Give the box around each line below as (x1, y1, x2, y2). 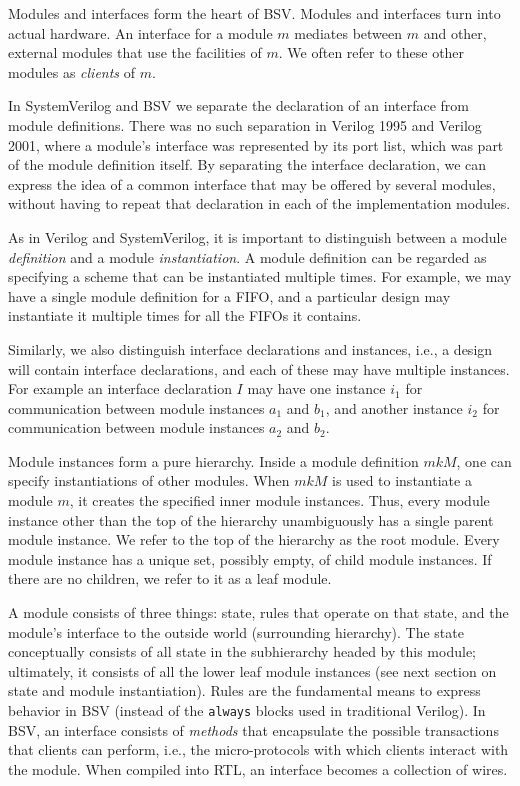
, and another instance (325, 397, 463, 418)
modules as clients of (8, 61, 136, 82)
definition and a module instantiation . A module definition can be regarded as (8, 246, 487, 267)
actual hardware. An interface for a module (8, 22, 273, 43)
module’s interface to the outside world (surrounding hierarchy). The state (8, 621, 464, 642)
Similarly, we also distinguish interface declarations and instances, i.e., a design (8, 338, 493, 359)
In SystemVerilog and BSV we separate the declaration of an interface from (8, 95, 470, 116)
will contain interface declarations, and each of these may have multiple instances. (8, 358, 510, 379)
